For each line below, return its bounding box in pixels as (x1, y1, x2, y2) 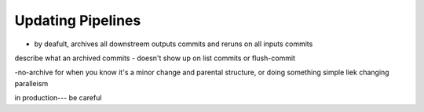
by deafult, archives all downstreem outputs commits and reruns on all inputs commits (34, 39, 313, 49)
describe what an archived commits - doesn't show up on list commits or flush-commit (14, 53, 296, 63)
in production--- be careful (14, 93, 102, 103)
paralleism (14, 78, 49, 88)
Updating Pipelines (14, 12, 141, 29)
